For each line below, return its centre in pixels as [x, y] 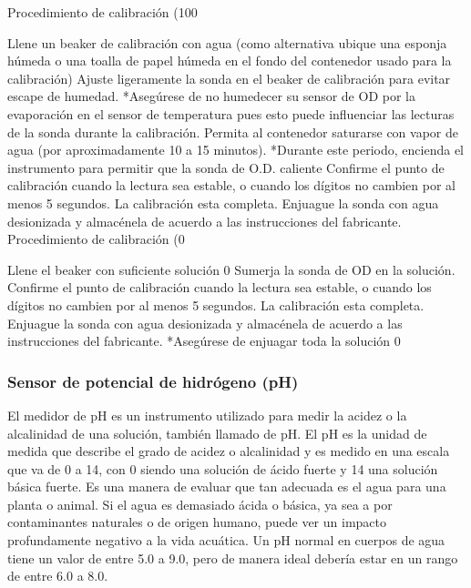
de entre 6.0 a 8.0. [58, 576]
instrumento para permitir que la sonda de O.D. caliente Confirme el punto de [226, 167]
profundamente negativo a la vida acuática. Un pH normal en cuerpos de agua [226, 540]
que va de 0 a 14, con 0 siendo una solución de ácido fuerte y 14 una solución [223, 468]
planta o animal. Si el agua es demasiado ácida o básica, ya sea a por [200, 504]
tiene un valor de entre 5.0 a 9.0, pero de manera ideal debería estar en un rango [233, 558]
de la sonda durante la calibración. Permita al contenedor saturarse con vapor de [233, 132]
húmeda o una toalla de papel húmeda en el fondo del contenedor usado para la [230, 61]
